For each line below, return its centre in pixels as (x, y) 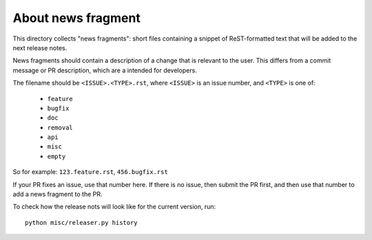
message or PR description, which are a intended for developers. (105, 70)
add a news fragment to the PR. (58, 194)
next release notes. (40, 47)
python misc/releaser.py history (81, 222)
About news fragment (76, 18)
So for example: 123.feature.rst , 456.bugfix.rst (90, 172)
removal (60, 128)
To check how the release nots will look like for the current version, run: (114, 207)
